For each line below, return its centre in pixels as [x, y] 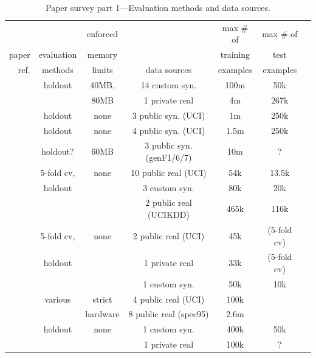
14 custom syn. [169, 84]
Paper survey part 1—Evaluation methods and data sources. [158, 7]
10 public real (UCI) [169, 172]
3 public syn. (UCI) [169, 115]
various [58, 299]
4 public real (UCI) [169, 299]
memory [102, 54]
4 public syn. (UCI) [169, 130]
